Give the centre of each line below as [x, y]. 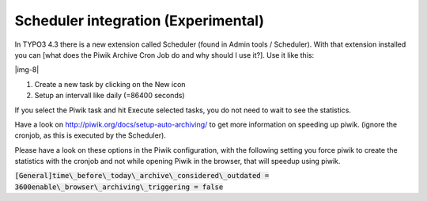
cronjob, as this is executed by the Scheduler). [90, 135]
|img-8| [27, 70]
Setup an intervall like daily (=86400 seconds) [110, 96]
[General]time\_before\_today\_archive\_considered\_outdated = [142, 176]
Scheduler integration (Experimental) [140, 21]
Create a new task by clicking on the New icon [110, 84]
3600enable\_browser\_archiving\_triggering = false [119, 187]
